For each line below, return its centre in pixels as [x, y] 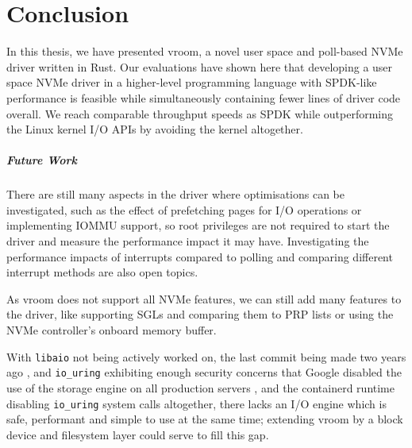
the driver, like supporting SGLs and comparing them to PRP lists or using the [200, 314]
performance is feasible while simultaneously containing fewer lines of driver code [204, 97]
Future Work [42, 160]
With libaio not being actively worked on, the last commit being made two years [206, 356]
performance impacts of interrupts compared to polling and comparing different [200, 256]
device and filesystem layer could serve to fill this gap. [138, 434]
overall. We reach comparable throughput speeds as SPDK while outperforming [200, 113]
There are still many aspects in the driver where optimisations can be [175, 194]
